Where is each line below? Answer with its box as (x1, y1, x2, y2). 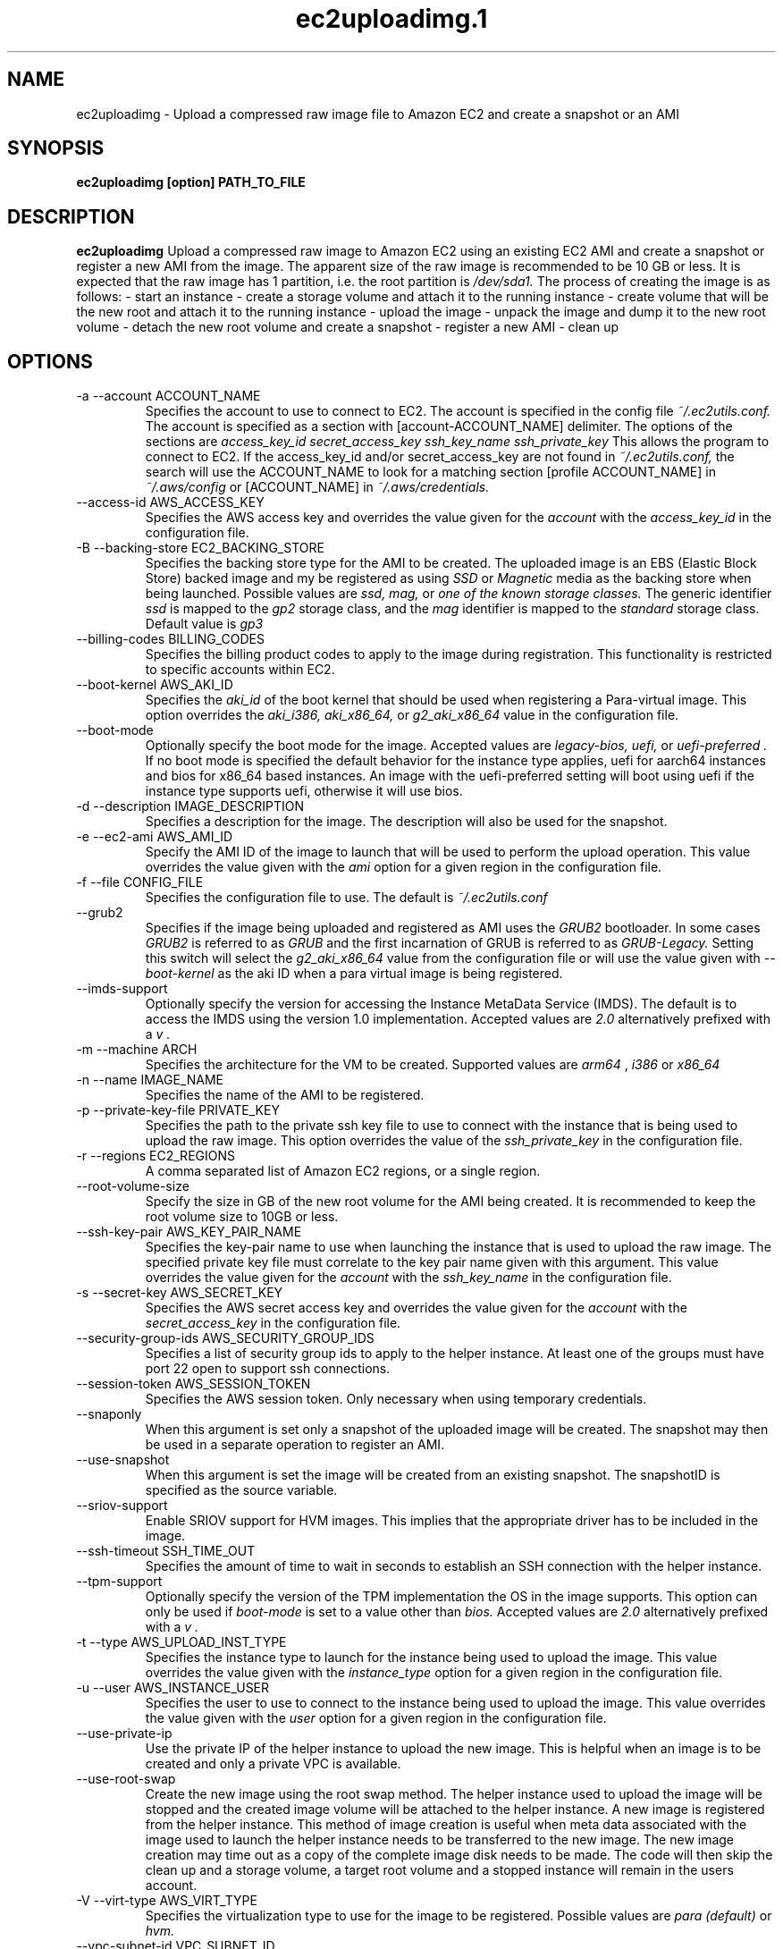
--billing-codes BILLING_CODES (76, 631, 265, 647)
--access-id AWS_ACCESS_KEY (76, 494, 265, 510)
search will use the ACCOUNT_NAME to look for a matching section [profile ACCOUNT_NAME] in (145, 464, 716, 480)
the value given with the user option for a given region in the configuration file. (145, 1710, 607, 1726)
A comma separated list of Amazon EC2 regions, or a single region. (145, 1163, 541, 1179)
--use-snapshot (76, 1452, 170, 1468)
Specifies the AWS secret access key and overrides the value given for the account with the (145, 1300, 687, 1316)
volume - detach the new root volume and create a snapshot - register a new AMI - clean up (76, 319, 619, 335)
